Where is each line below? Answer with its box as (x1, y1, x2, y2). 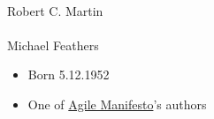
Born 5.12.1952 (27, 65, 110, 84)
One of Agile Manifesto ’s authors (27, 94, 207, 113)
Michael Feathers (7, 35, 99, 54)
